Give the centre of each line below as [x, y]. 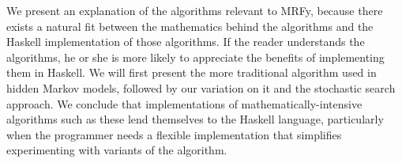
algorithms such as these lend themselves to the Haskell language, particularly [195, 119]
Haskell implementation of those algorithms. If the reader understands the [186, 42]
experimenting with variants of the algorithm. [117, 150]
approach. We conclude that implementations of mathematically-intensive [184, 103]
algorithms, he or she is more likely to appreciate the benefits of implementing [195, 57]
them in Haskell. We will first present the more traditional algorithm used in [192, 72]
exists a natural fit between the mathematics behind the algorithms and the [190, 26]
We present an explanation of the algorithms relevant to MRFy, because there [195, 10]
